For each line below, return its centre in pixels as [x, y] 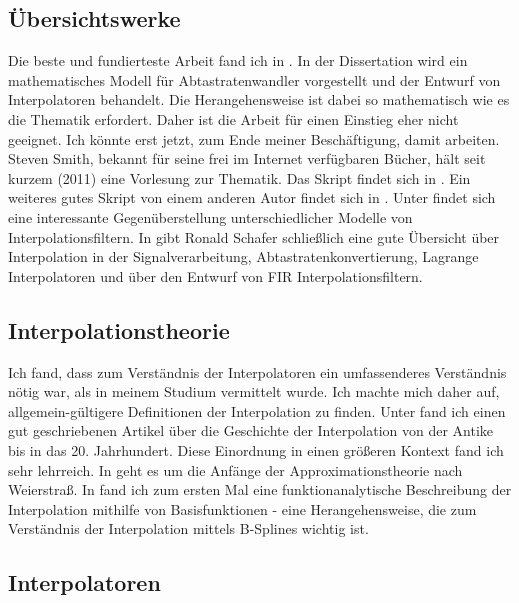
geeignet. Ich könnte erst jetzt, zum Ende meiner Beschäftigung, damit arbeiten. [254, 138]
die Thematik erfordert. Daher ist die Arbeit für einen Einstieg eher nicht [233, 118]
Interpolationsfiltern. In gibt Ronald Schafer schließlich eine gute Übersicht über [254, 236]
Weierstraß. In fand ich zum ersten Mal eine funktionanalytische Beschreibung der [260, 489]
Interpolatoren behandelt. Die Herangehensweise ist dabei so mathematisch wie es [259, 99]
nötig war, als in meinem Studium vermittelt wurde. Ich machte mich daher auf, [254, 391]
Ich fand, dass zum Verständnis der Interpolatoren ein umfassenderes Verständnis [257, 371]
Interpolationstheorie [119, 329]
